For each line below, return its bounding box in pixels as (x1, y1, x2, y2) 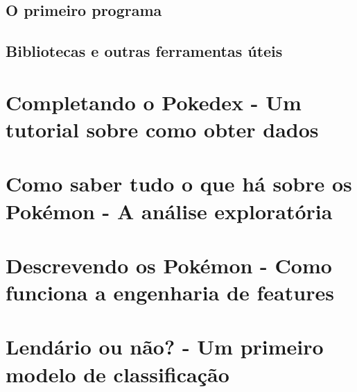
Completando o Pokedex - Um (6, 87, 302, 116)
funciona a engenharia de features (6, 278, 334, 307)
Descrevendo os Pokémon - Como (6, 250, 332, 279)
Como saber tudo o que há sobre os (6, 169, 352, 198)
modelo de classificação (6, 359, 229, 388)
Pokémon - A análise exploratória (6, 196, 333, 225)
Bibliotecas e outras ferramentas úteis (6, 40, 283, 62)
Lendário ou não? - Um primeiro (6, 332, 324, 361)
